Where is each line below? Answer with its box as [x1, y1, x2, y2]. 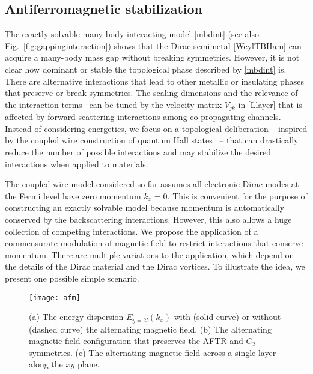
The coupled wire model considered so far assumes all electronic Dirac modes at [5, 178, 299, 190]
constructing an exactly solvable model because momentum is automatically [5, 201, 285, 214]
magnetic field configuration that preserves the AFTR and [29, 334, 243, 347]
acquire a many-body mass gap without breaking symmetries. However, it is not [5, 51, 300, 64]
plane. [77, 358, 100, 370]
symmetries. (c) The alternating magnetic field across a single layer [29, 346, 276, 358]
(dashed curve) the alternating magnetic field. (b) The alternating [29, 322, 272, 335]
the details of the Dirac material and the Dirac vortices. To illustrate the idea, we [5, 260, 305, 273]
